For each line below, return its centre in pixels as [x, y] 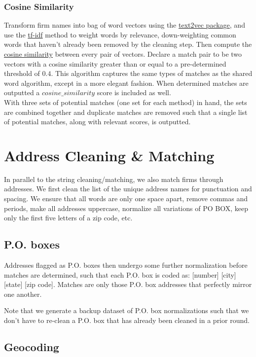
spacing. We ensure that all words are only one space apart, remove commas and [126, 198]
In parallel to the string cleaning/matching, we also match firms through [114, 179]
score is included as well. [134, 92]
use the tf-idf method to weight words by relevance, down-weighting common [120, 34]
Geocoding [32, 347]
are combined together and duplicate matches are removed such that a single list [126, 112]
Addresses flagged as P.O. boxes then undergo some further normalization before [126, 265]
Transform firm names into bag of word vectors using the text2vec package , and [125, 25]
